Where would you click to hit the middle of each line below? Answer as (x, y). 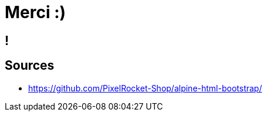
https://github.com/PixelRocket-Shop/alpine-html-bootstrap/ (145, 88)
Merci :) (36, 12)
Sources (30, 66)
